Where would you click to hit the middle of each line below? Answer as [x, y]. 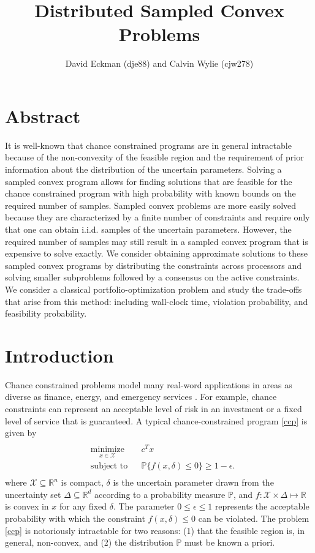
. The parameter [144, 506]
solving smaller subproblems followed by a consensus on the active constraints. [152, 277]
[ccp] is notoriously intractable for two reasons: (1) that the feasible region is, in [155, 530]
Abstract [43, 115]
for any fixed [83, 506]
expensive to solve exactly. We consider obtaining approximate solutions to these [157, 253]
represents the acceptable [262, 506]
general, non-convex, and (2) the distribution [89, 542]
